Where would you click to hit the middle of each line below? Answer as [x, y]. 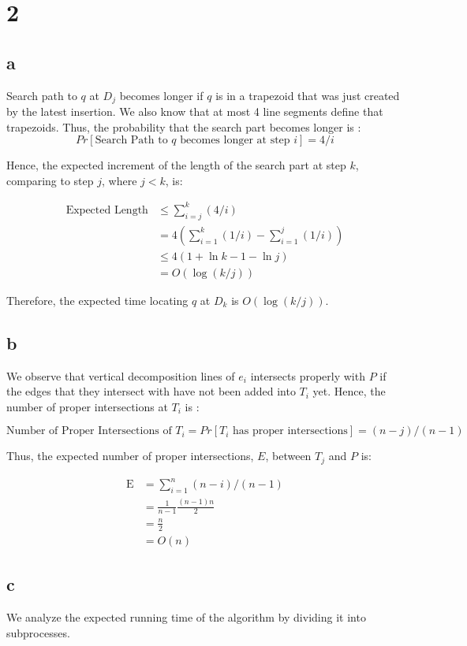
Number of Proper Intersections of [89, 431]
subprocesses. [38, 632]
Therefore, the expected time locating [97, 300]
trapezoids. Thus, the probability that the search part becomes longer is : [184, 126]
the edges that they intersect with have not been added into [151, 391]
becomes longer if [161, 95]
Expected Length [107, 210]
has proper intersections [290, 431]
